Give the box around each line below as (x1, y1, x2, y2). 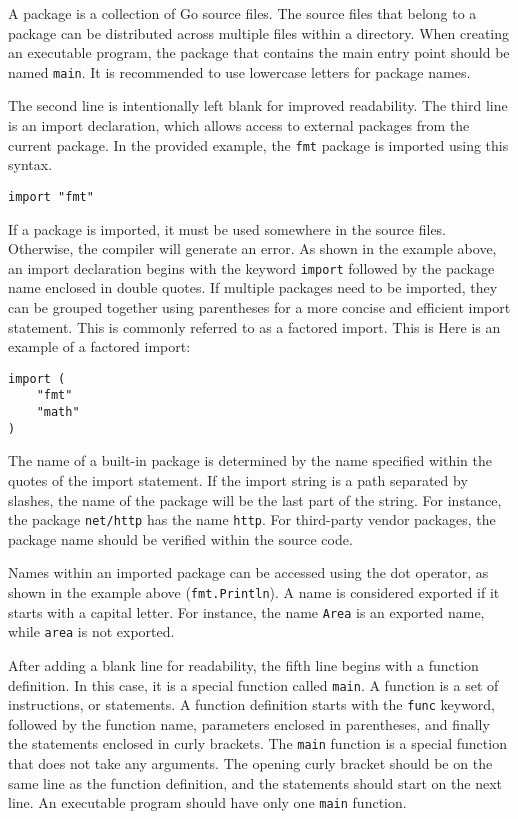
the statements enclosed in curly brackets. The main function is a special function (8, 733, 507, 754)
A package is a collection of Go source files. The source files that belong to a (8, 3, 477, 23)
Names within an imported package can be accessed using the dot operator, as (8, 562, 489, 583)
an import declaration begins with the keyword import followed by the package (8, 257, 495, 278)
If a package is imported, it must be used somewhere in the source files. (8, 218, 447, 239)
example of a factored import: (8, 336, 191, 357)
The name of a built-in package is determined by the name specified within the (8, 450, 492, 471)
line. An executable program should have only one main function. (8, 792, 407, 813)
